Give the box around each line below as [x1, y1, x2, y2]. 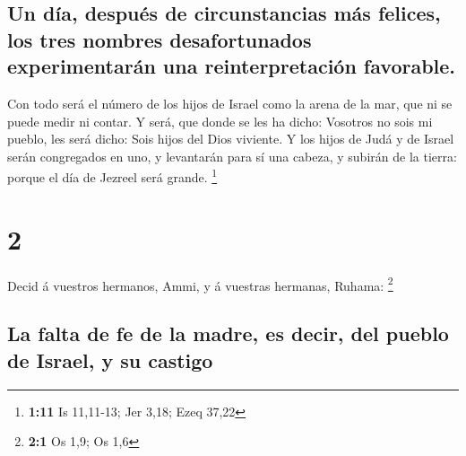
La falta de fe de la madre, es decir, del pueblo [7, 320, 449, 347]
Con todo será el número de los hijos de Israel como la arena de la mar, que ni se [7, 93, 453, 112]
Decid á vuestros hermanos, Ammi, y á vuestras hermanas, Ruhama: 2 [7, 273, 393, 294]
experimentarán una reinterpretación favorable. [7, 52, 456, 80]
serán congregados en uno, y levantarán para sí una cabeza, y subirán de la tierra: [7, 146, 457, 165]
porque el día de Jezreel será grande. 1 [7, 165, 218, 187]
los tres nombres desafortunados [7, 25, 312, 53]
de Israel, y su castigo [7, 346, 213, 373]
